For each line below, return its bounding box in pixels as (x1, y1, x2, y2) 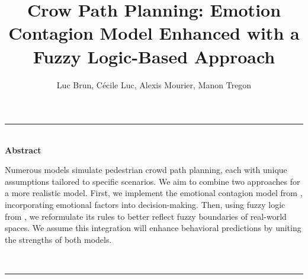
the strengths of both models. (5, 233, 112, 245)
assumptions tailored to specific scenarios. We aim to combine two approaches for (5, 175, 300, 187)
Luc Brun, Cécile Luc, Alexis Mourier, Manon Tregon (56, 78, 252, 91)
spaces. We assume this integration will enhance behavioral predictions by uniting (5, 222, 301, 234)
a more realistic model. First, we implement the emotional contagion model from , (5, 187, 303, 199)
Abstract (5, 143, 41, 156)
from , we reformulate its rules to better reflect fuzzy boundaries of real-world (5, 210, 287, 222)
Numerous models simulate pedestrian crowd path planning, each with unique (5, 163, 287, 176)
